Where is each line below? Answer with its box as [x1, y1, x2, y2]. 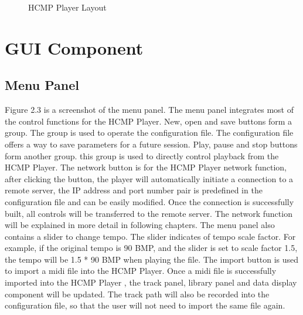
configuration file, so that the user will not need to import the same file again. [5, 299, 285, 311]
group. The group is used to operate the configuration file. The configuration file [5, 126, 294, 139]
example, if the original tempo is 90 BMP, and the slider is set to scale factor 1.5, [5, 242, 298, 254]
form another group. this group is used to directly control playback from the [5, 149, 279, 162]
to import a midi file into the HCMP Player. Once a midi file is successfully [5, 264, 277, 277]
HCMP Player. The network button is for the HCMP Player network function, [5, 161, 287, 173]
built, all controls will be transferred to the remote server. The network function [5, 207, 292, 219]
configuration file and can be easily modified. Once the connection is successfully [5, 195, 294, 207]
